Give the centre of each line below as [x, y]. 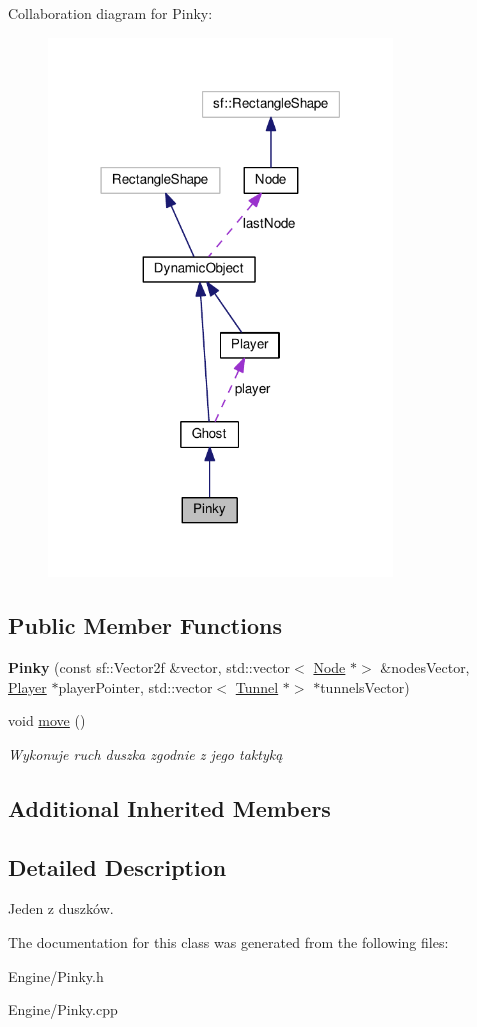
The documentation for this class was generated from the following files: [228, 942]
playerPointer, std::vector [135, 686]
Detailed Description [117, 866]
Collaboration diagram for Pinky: [110, 13]
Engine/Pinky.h [56, 975]
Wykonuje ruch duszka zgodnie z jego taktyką [145, 753]
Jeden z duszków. [61, 908]
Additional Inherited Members [169, 807]
